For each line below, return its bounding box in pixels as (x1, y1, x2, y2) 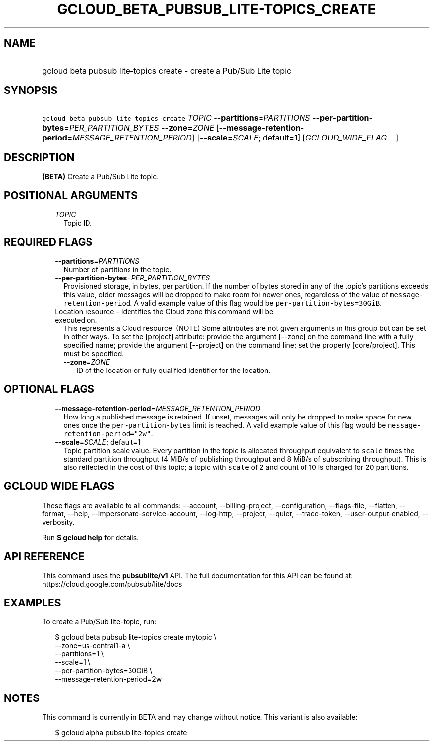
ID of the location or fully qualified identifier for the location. (76, 366, 271, 374)
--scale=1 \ (55, 658, 90, 667)
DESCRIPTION (4, 151, 75, 164)
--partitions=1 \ (55, 650, 104, 658)
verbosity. (42, 517, 75, 526)
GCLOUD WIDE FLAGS (4, 480, 115, 493)
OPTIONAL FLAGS (4, 383, 94, 396)
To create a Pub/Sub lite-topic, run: (42, 617, 157, 626)
